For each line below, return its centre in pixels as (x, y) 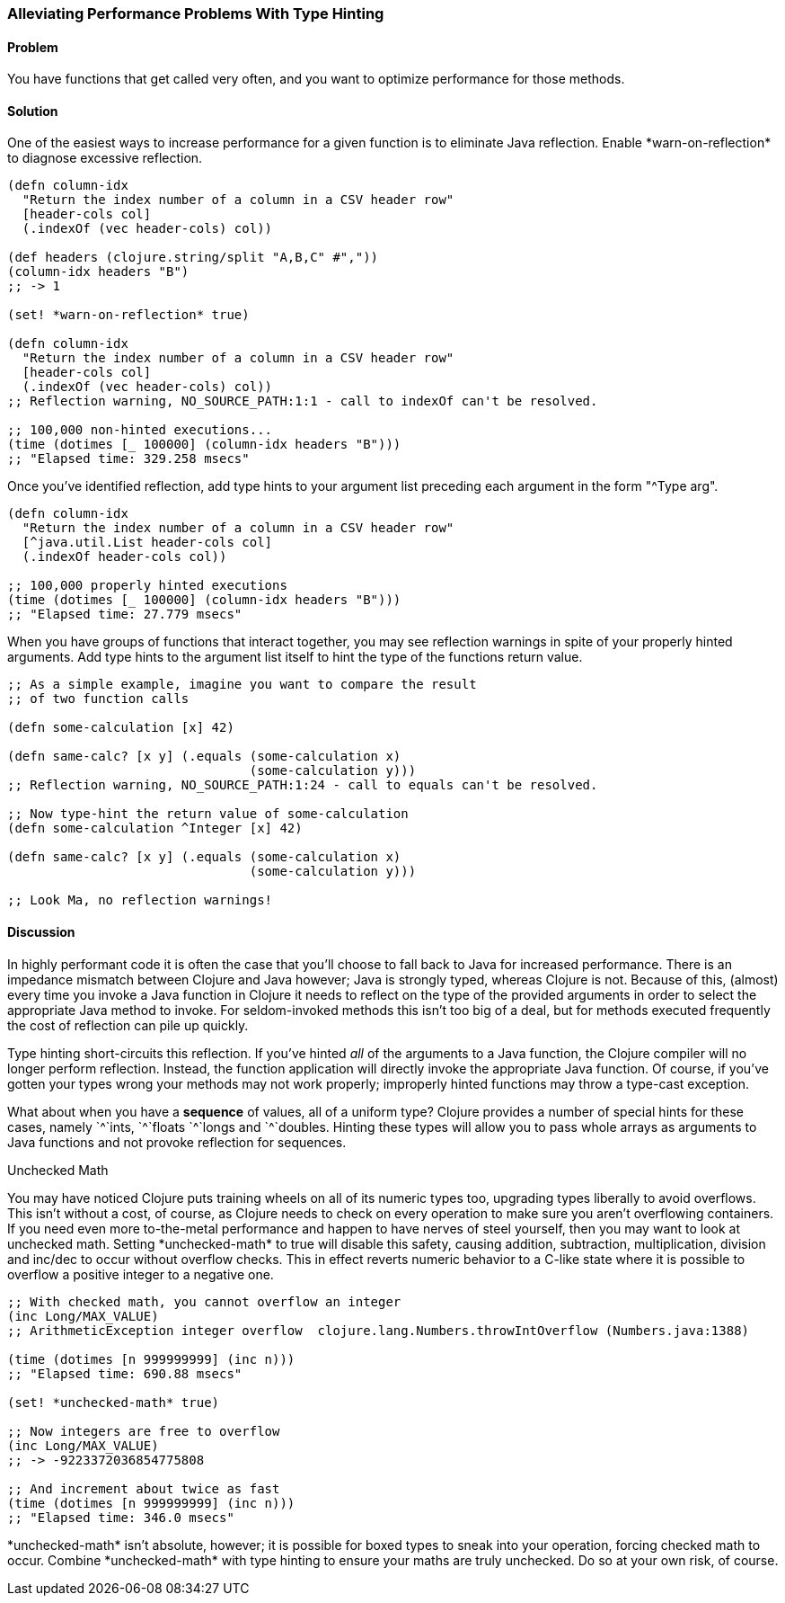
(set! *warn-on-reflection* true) (128, 315)
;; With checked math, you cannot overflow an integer (204, 1301)
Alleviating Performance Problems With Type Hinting (196, 13)
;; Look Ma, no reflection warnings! (140, 900)
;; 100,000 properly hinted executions (147, 586)
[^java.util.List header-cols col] (147, 543)
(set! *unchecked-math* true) (114, 1402)
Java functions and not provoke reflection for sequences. (177, 1142)
